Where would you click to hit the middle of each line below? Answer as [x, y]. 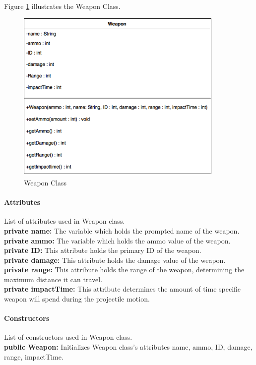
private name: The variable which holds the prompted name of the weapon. [122, 230]
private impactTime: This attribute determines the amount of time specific [123, 289]
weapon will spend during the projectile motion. [77, 299]
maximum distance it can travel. [53, 279]
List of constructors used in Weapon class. [68, 337]
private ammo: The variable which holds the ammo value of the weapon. [117, 240]
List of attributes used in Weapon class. [64, 221]
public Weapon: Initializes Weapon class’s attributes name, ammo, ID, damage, [128, 347]
